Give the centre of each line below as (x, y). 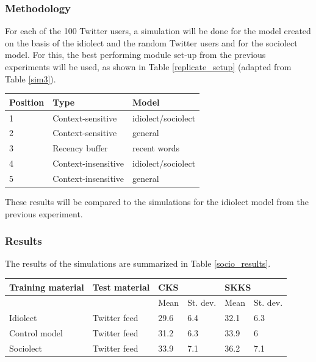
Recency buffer (80, 148)
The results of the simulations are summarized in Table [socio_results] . (138, 263)
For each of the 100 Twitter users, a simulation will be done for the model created (158, 31)
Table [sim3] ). (31, 78)
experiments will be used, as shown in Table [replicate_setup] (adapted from (148, 67)
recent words (156, 148)
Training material (47, 287)
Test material (121, 287)
